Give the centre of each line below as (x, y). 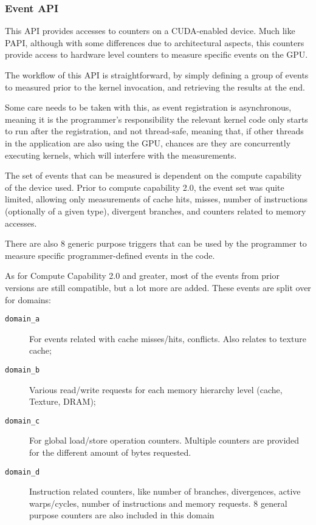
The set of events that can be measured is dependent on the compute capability (153, 175)
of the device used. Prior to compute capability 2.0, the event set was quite (145, 187)
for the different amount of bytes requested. (110, 452)
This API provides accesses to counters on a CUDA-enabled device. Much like (150, 31)
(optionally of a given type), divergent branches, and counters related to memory (156, 211)
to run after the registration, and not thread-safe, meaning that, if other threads (154, 131)
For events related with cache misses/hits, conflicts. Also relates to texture (168, 338)
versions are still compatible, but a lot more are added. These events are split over (158, 287)
